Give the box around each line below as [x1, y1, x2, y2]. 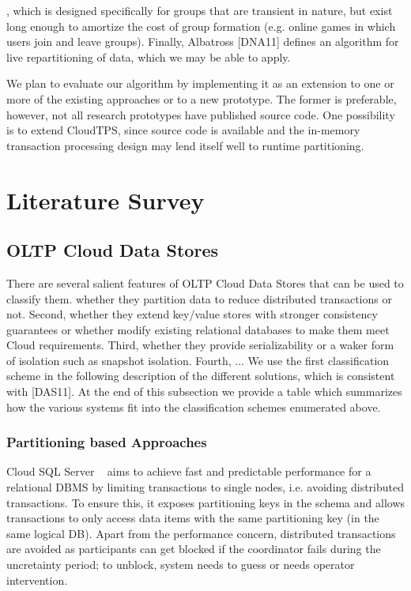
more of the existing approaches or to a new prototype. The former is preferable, [6, 90, 397, 107]
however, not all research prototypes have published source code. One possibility [6, 106, 395, 122]
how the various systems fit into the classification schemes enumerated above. [6, 398, 381, 415]
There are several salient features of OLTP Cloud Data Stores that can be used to [6, 274, 404, 291]
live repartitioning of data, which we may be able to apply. [6, 48, 291, 65]
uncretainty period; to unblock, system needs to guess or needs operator [6, 556, 355, 573]
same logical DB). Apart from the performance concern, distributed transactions [6, 525, 396, 541]
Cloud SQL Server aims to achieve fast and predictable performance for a [6, 463, 371, 480]
